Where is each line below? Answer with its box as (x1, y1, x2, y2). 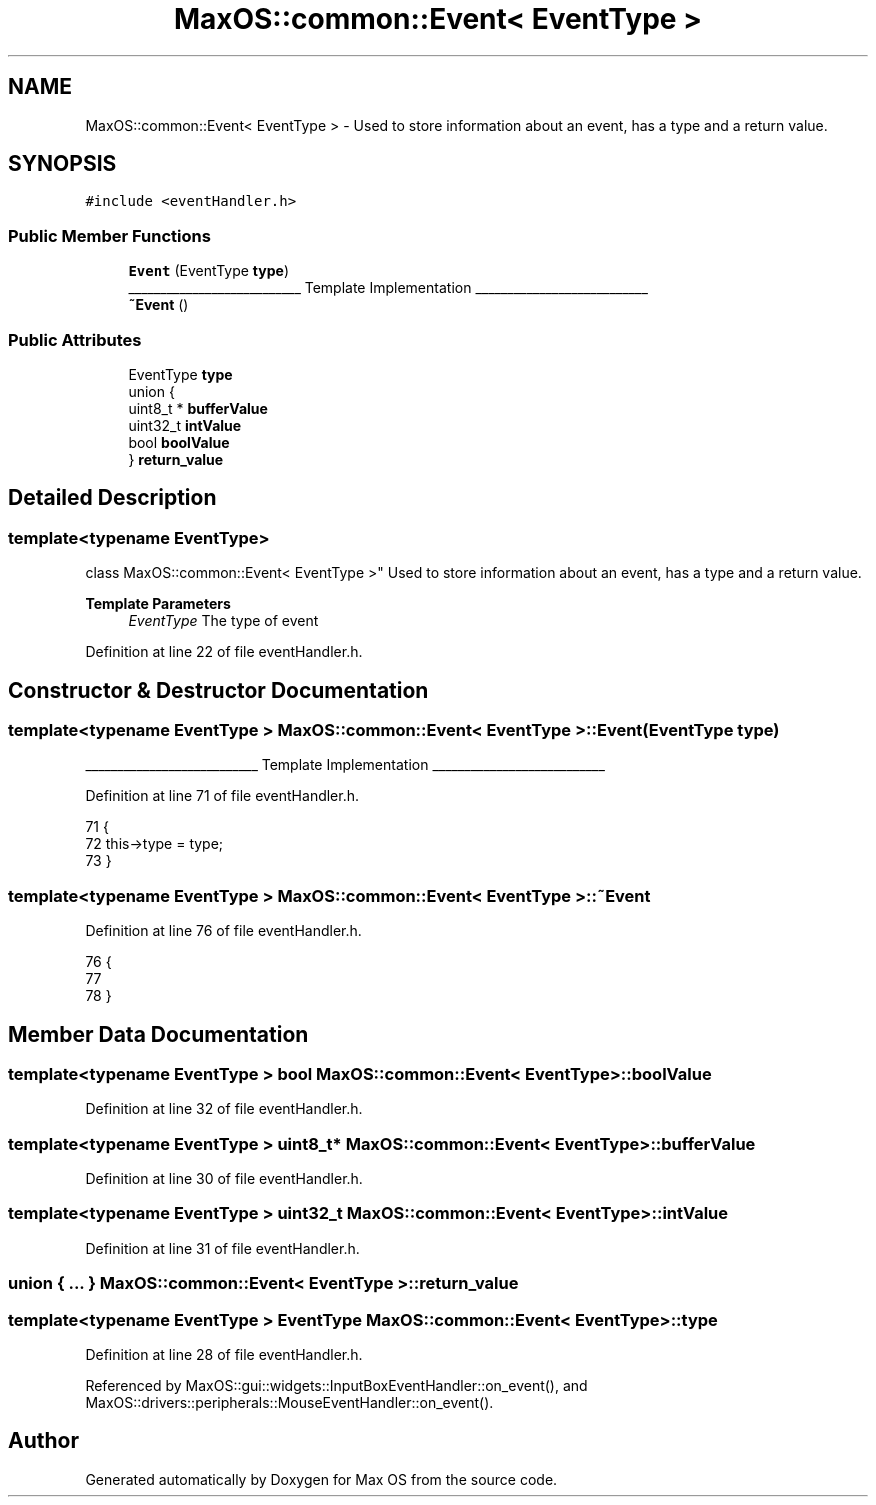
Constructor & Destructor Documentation (8, 677, 429, 703)
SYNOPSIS (8, 151, 117, 177)
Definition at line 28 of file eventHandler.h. (85, 1345, 363, 1363)
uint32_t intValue (128, 416, 242, 434)
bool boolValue (128, 433, 230, 451)
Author (8, 1428, 79, 1454)
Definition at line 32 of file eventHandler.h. (85, 1100, 363, 1118)
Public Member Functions (8, 225, 211, 246)
